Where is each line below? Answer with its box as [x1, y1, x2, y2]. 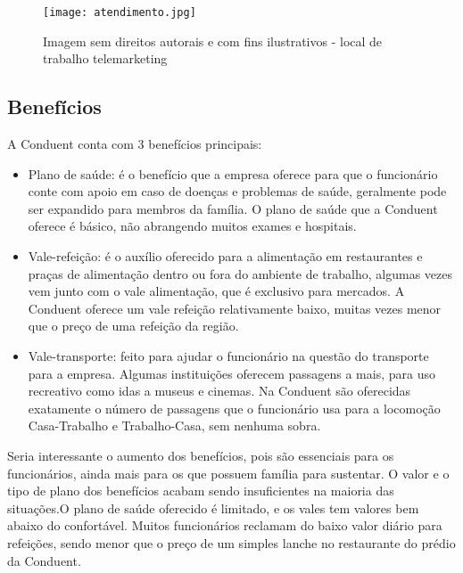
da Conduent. [7, 551, 81, 569]
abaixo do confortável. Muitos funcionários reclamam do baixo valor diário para [7, 516, 442, 535]
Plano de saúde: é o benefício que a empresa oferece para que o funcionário [28, 164, 438, 183]
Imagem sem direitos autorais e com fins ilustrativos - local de [43, 31, 383, 50]
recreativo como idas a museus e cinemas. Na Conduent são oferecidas [28, 381, 411, 400]
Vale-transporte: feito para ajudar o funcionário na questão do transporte [28, 346, 429, 364]
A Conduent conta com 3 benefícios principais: [7, 135, 262, 153]
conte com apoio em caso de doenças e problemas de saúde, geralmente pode [28, 182, 447, 201]
